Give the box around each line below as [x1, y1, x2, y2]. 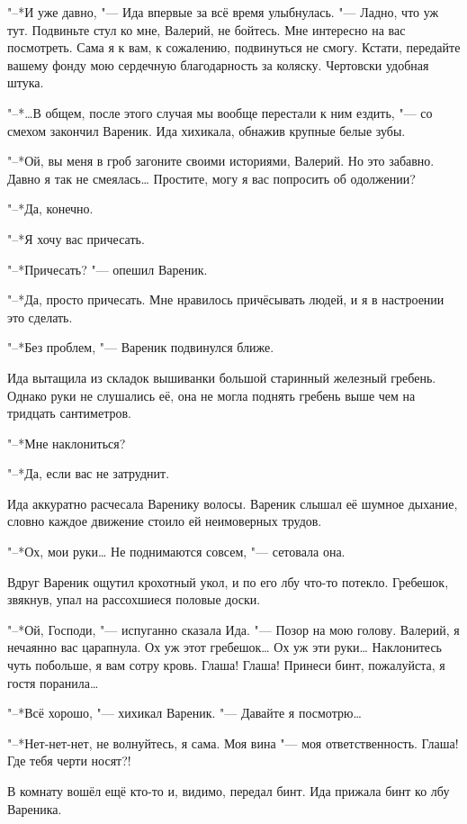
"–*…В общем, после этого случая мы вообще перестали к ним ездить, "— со [7, 103, 433, 122]
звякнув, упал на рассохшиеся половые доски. [7, 590, 261, 609]
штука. [7, 73, 44, 92]
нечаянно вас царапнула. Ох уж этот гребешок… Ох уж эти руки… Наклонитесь [7, 638, 442, 656]
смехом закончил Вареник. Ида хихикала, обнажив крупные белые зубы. [7, 121, 406, 140]
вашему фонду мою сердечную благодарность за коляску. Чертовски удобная [7, 55, 429, 74]
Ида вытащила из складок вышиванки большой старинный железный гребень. [7, 367, 436, 386]
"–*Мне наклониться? [7, 433, 126, 452]
